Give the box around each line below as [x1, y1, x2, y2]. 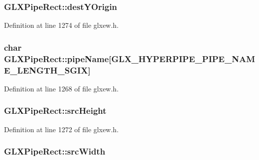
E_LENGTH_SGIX [4, 64, 88, 76]
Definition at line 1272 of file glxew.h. [4, 124, 119, 134]
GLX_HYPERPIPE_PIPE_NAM [111, 52, 256, 65]
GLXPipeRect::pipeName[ [4, 52, 112, 65]
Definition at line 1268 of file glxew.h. [4, 83, 119, 93]
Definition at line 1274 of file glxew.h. [4, 20, 119, 30]
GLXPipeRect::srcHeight [4, 104, 107, 117]
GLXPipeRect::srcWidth [4, 145, 106, 158]
